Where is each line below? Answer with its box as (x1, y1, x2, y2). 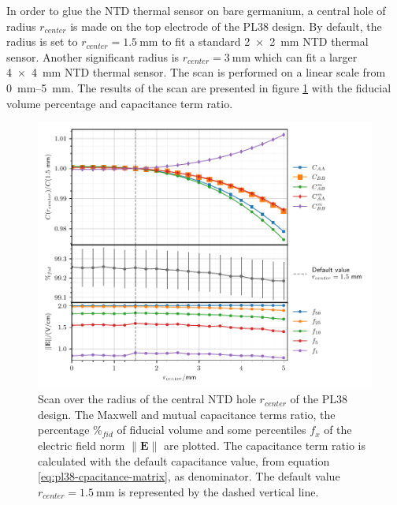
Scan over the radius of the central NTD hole (38, 391, 256, 407)
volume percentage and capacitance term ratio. (6, 95, 233, 111)
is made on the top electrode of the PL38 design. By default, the (70, 17, 382, 34)
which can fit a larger (254, 48, 358, 65)
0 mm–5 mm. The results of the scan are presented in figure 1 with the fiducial (6, 79, 391, 95)
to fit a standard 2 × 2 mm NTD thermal (161, 33, 369, 50)
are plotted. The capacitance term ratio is (163, 437, 366, 454)
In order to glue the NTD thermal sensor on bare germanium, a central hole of (6, 2, 386, 18)
